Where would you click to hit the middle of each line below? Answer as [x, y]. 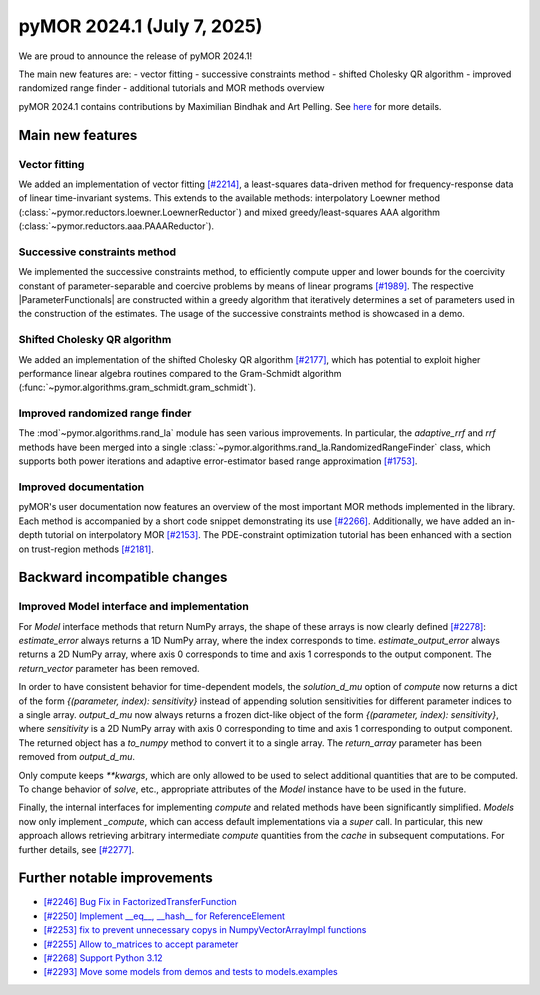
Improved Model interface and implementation [133, 607]
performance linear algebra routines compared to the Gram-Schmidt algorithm [180, 373]
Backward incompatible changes [123, 577]
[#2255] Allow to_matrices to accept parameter [141, 944]
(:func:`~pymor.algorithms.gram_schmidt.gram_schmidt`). [137, 387]
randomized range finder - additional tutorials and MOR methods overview [171, 88]
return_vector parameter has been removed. [109, 668]
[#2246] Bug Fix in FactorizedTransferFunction [140, 902]
